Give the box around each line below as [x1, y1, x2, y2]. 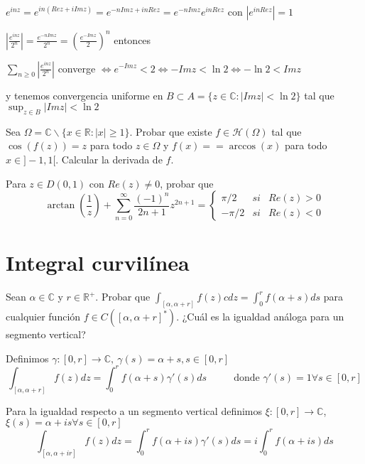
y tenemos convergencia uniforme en [6, 87, 163, 102]
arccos [229, 141, 256, 152]
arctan [47, 200, 75, 211]
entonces [114, 32, 151, 47]
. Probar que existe [129, 124, 212, 139]
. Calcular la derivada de [55, 152, 163, 167]
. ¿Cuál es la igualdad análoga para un [176, 309, 344, 324]
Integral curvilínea [6, 248, 190, 277]
